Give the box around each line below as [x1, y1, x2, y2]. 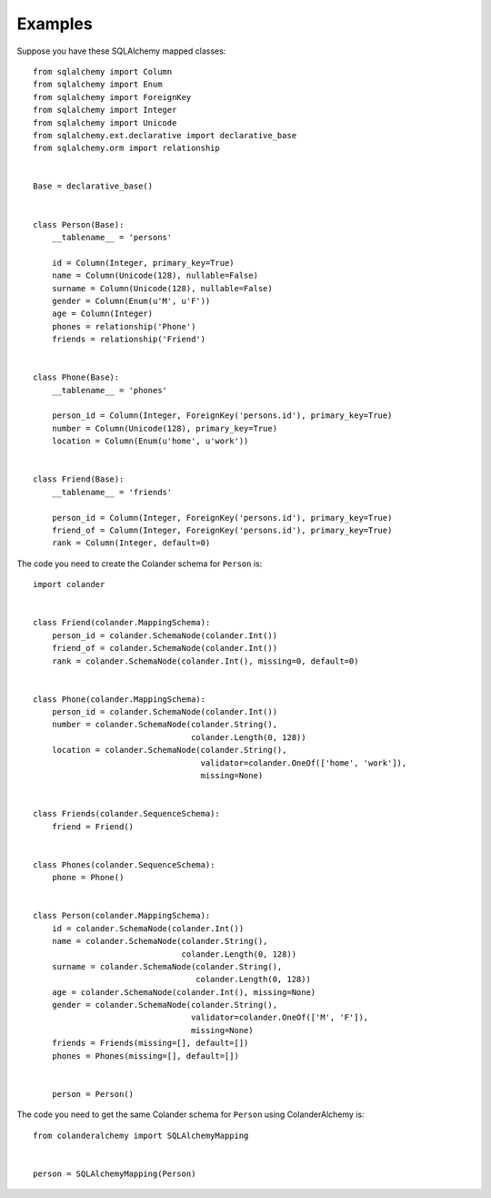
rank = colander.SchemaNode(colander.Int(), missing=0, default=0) [51, 655, 359, 666]
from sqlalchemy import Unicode [33, 117, 177, 127]
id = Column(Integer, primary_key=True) [51, 258, 235, 268]
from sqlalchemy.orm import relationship [33, 143, 220, 154]
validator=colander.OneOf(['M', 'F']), [191, 1012, 369, 1023]
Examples [16, 14, 93, 34]
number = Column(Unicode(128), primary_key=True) [51, 423, 277, 433]
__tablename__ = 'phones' [51, 385, 168, 395]
